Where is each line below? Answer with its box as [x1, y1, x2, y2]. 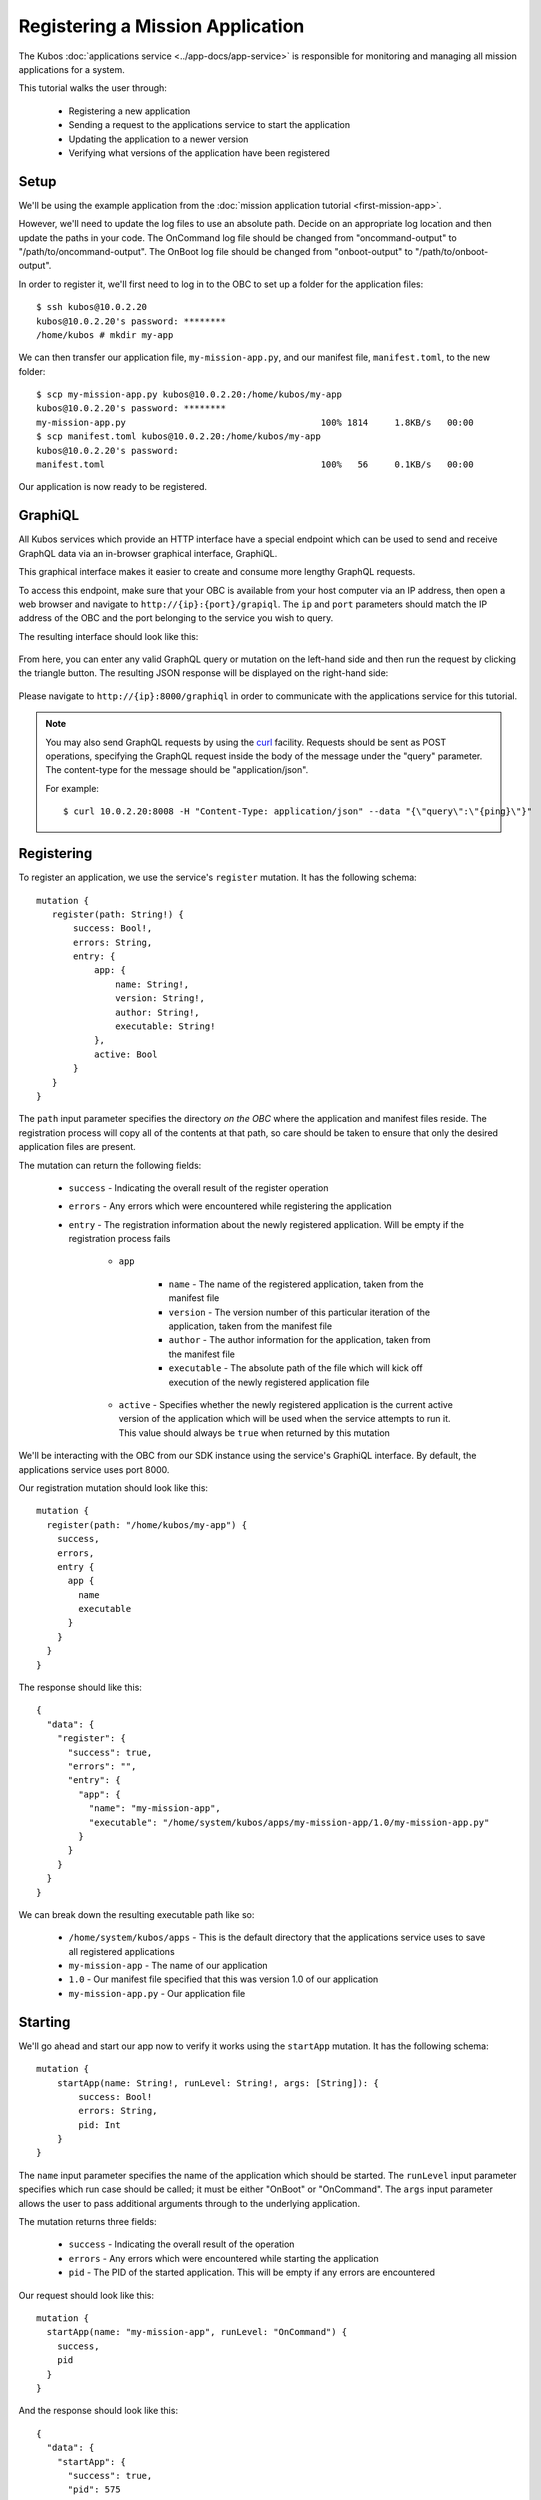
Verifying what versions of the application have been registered [68, 146, 330, 159]
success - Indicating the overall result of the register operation [68, 1181, 329, 1194]
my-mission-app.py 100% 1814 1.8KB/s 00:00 [36, 416, 474, 428]
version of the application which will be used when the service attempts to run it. [118, 1413, 451, 1425]
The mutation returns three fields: [18, 2216, 157, 2228]
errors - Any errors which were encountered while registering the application [68, 1200, 392, 1212]
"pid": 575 [67, 2484, 121, 2495]
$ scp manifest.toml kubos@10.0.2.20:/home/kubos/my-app [36, 431, 322, 442]
